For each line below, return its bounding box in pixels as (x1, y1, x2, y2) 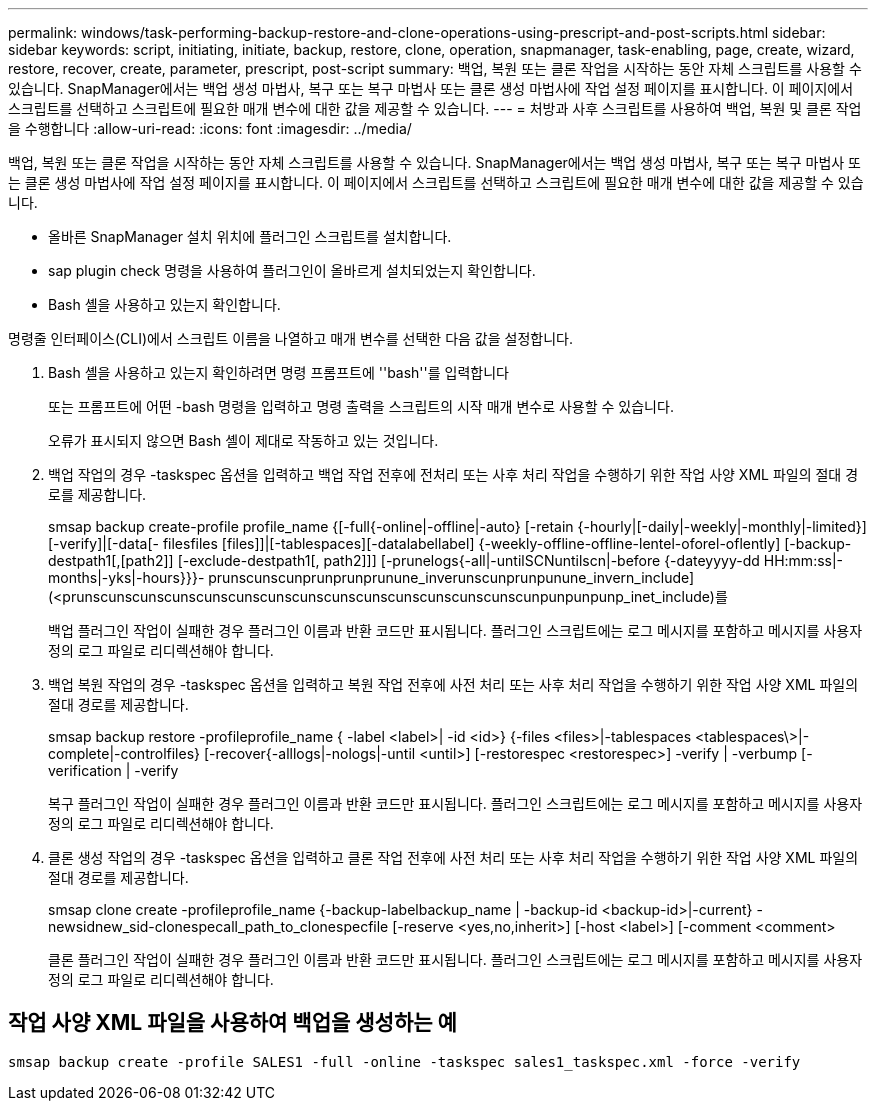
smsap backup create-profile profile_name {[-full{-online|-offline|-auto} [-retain (48, 518, 574, 535)
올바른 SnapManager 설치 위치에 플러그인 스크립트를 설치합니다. (48, 228, 452, 245)
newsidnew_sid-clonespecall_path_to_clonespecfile (48, 918, 389, 935)
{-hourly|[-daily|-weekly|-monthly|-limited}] (577, 518, 867, 535)
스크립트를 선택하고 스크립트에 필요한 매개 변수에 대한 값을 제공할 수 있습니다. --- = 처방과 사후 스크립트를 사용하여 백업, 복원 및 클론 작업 (8, 100, 862, 117)
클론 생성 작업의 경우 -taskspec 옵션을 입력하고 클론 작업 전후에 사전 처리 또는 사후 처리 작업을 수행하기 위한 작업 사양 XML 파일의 (48, 849, 859, 866)
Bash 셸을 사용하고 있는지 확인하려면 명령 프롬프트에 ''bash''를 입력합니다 (48, 364, 509, 381)
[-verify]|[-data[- (48, 535, 159, 552)
